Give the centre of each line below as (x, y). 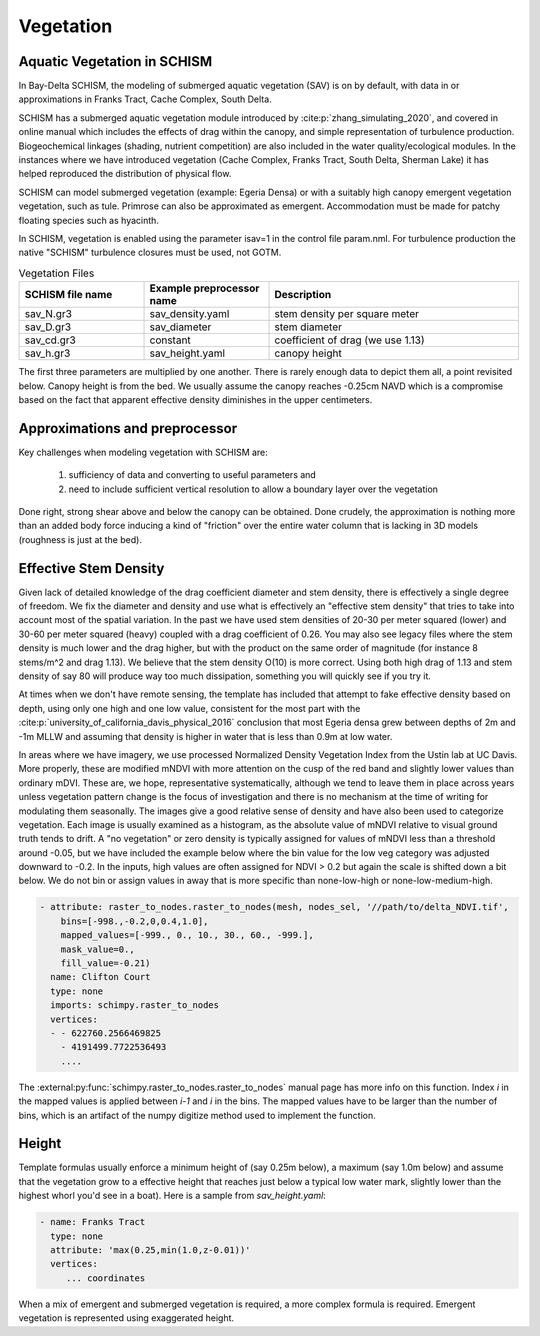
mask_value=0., (97, 949)
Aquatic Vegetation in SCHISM (115, 61)
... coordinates (105, 1278)
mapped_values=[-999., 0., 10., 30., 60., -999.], (187, 935)
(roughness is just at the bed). (80, 539)
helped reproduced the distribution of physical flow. (125, 174)
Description (303, 295)
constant (170, 340)
